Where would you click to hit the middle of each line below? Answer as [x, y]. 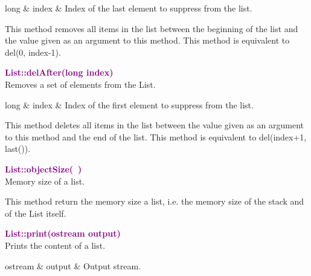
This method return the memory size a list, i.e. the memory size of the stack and [155, 201]
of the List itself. [36, 213]
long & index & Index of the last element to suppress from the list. [129, 8]
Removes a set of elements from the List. [80, 84]
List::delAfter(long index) [59, 72]
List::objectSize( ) [43, 169]
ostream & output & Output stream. [73, 265]
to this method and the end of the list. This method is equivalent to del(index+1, [156, 136]
